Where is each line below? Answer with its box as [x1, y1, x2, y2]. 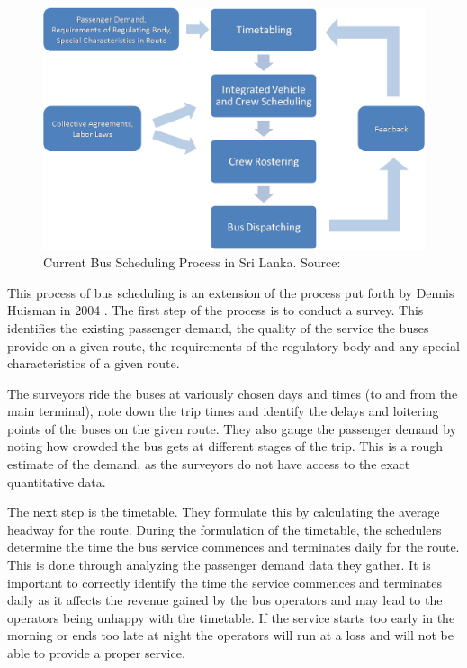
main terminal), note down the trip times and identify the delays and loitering [7, 402, 439, 420]
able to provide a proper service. [7, 644, 185, 663]
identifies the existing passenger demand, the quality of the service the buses [7, 318, 429, 337]
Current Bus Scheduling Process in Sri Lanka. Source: [43, 253, 341, 272]
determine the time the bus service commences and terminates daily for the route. [7, 537, 460, 556]
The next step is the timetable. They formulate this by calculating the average [7, 502, 440, 521]
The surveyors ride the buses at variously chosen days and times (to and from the [7, 384, 458, 402]
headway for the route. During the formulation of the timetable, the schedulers [7, 519, 442, 538]
